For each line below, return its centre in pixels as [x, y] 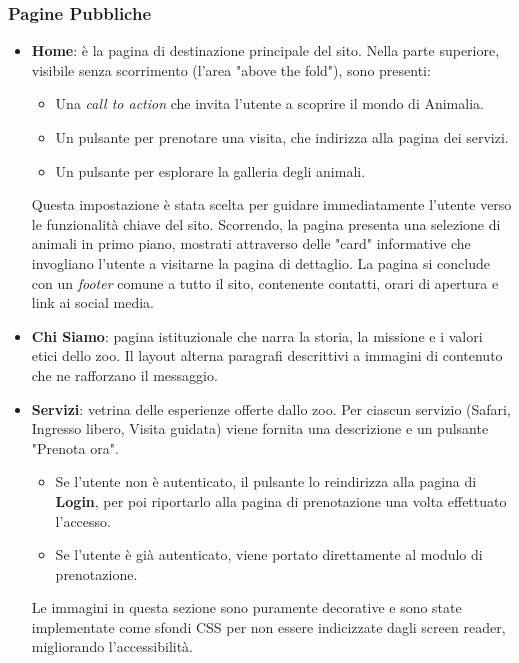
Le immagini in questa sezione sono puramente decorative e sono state [246, 607]
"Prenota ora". [75, 447]
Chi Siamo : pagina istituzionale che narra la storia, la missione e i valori [257, 335]
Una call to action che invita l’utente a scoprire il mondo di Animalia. [269, 103]
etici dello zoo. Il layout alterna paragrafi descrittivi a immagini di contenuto [267, 355]
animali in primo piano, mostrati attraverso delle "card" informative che [251, 243]
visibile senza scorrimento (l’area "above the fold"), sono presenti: [231, 69]
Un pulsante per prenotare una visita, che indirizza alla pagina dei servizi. [282, 137]
